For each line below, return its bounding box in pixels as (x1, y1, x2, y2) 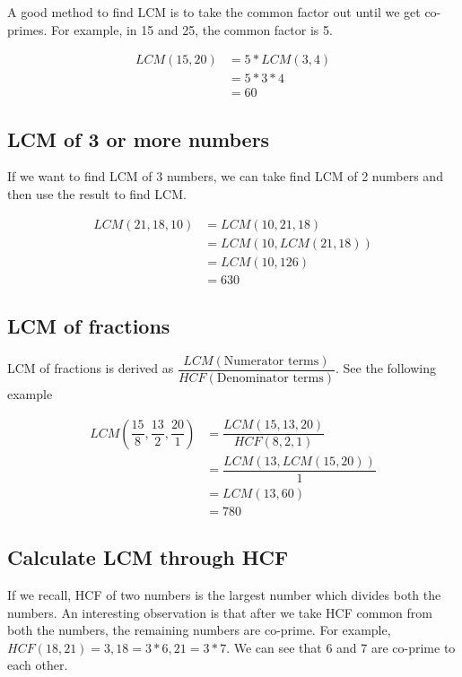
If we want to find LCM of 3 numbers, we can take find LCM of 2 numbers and (7, 167, 443, 186)
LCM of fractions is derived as (7, 359, 174, 378)
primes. (7, 20, 48, 39)
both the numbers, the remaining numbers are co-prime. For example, (7, 621, 391, 639)
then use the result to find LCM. (7, 185, 187, 204)
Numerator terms (223, 355, 319, 368)
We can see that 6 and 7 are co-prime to (233, 638, 456, 656)
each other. (7, 655, 68, 674)
